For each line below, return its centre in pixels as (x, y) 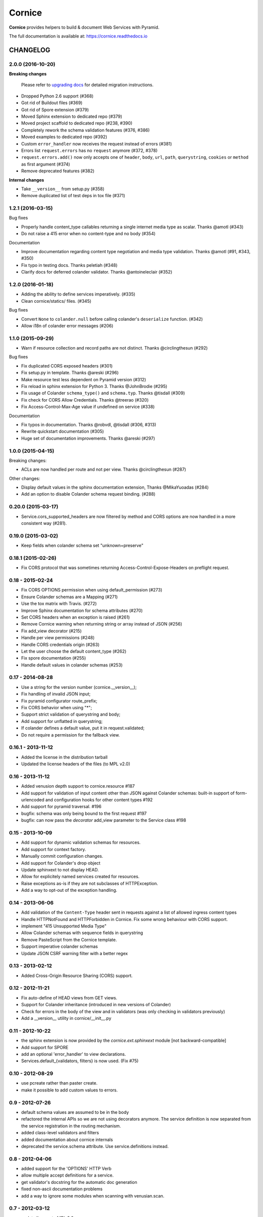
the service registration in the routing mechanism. (71, 1126)
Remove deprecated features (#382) (58, 171)
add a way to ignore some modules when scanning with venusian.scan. (93, 1196)
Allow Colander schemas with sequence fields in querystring (82, 933)
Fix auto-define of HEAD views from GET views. (69, 997)
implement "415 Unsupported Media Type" (64, 926)
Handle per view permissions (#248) (58, 638)
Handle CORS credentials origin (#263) (60, 645)
